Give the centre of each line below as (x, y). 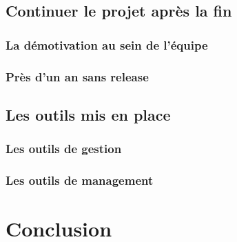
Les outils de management (80, 180)
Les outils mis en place (88, 114)
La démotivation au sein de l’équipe (107, 44)
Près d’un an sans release (77, 76)
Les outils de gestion (64, 149)
